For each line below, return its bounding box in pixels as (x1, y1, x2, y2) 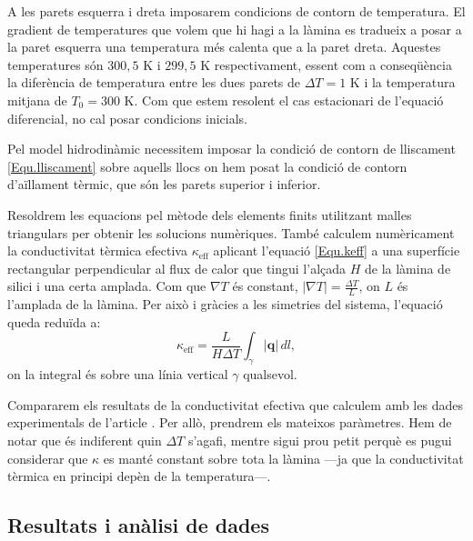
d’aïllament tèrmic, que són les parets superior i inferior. (7, 175, 321, 194)
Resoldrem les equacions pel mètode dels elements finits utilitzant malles (7, 205, 412, 224)
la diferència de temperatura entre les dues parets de (7, 73, 301, 92)
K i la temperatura (349, 73, 456, 92)
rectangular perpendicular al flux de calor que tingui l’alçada (7, 258, 347, 277)
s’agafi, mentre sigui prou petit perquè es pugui (187, 430, 452, 449)
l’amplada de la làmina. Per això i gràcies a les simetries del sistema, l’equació (7, 295, 443, 314)
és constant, (232, 276, 298, 296)
